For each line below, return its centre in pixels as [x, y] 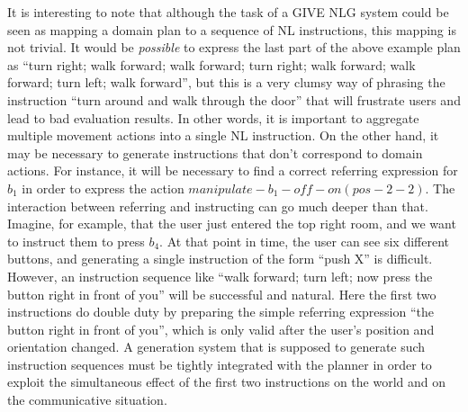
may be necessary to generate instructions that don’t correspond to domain [215, 152]
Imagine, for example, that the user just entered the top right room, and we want [232, 224]
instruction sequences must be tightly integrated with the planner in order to [220, 364]
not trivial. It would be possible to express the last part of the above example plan [234, 47]
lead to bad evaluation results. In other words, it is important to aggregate [213, 117]
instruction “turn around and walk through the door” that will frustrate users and [234, 99]
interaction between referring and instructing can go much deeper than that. [218, 206]
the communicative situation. [87, 400]
